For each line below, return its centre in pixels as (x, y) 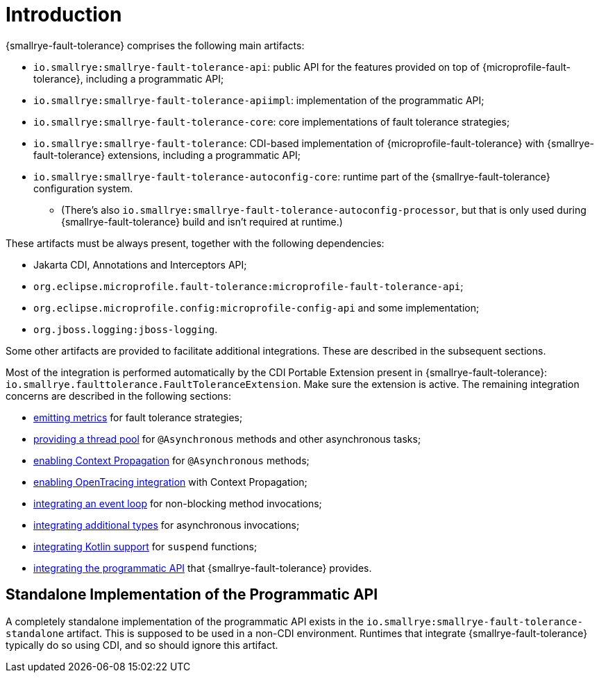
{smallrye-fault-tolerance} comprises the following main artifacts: (155, 45)
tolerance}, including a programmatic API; (129, 78)
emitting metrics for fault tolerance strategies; (138, 417)
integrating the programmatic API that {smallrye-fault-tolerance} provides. (203, 568)
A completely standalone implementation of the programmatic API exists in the (185, 621)
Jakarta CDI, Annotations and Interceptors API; (140, 264)
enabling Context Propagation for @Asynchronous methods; (171, 460)
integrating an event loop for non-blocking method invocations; (178, 503)
